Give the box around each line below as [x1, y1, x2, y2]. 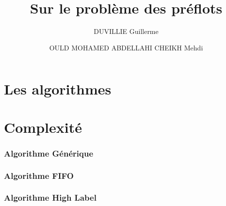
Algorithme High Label [4, 191, 97, 204]
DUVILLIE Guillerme [94, 26, 159, 36]
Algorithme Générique [4, 147, 94, 159]
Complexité [4, 117, 82, 137]
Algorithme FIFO [4, 169, 74, 181]
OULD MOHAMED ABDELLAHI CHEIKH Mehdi [49, 42, 203, 52]
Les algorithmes [4, 79, 112, 99]
